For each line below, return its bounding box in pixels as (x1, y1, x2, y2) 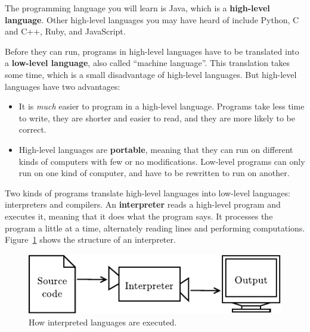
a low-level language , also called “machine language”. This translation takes (5, 57, 290, 69)
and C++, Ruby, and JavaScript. (5, 25, 126, 37)
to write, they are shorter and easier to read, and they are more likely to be (18, 111, 296, 124)
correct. (18, 123, 46, 136)
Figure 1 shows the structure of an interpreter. (5, 233, 176, 246)
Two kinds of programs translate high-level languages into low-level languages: (5, 186, 290, 199)
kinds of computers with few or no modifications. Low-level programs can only (18, 155, 305, 167)
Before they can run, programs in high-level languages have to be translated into (5, 45, 299, 57)
